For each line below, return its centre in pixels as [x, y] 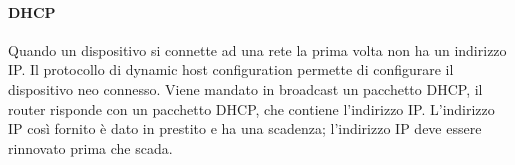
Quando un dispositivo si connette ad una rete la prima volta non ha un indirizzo [257, 49]
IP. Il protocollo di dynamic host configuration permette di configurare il [231, 69]
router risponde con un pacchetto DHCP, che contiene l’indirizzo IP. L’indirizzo [251, 108]
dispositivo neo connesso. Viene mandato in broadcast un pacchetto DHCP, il [245, 88]
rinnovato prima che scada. [90, 147]
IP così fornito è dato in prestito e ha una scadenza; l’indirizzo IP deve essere [245, 128]
